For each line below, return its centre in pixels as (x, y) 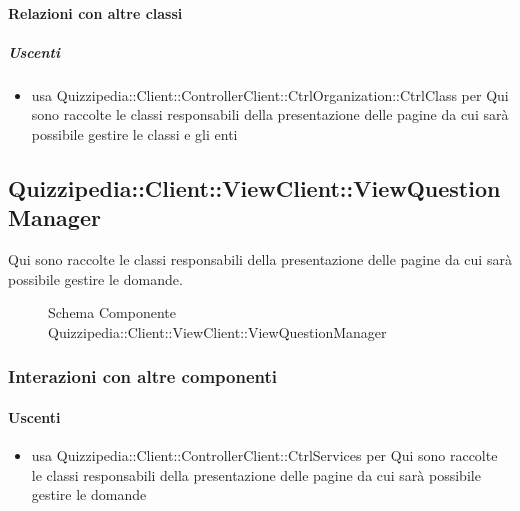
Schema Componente (112, 312)
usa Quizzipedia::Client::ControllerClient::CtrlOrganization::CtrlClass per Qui (270, 94)
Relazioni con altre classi (95, 12)
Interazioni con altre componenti (142, 376)
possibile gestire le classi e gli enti (134, 133)
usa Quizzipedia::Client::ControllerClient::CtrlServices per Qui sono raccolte (264, 455)
